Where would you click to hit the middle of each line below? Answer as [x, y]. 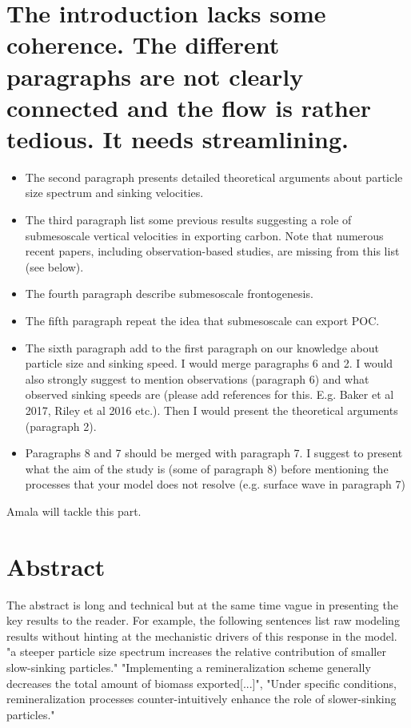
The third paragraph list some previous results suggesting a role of [188, 220]
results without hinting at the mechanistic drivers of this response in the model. [202, 635]
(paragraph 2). [61, 426]
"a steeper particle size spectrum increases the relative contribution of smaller [196, 652]
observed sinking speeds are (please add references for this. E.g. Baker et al [209, 394]
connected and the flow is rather [189, 107]
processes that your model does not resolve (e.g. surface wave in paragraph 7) [215, 484]
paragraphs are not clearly [155, 76]
